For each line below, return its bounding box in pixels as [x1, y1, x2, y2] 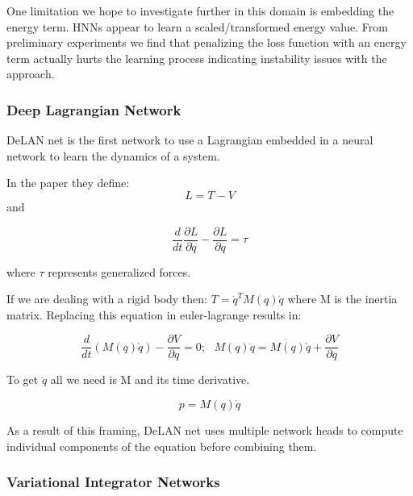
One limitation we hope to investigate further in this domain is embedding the [6, 2, 394, 19]
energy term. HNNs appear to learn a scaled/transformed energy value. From [6, 18, 388, 35]
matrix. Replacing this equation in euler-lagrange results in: [6, 306, 302, 323]
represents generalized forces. [48, 263, 191, 280]
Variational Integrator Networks [6, 472, 220, 492]
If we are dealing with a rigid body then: [6, 290, 207, 307]
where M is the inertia [287, 290, 398, 307]
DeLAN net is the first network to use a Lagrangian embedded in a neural [6, 131, 373, 148]
